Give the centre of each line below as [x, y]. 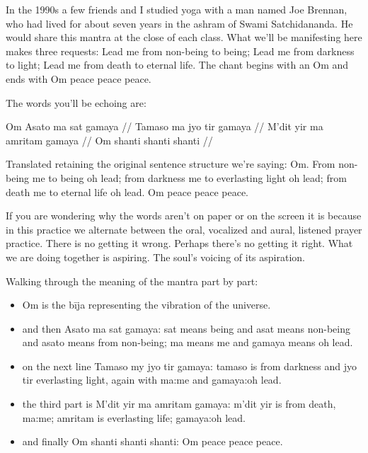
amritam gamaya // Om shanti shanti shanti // [109, 140]
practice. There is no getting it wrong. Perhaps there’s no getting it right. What [179, 243]
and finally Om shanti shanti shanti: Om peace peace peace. [153, 441]
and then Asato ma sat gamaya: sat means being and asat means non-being [186, 328]
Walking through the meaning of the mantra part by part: [132, 281]
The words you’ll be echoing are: [76, 102]
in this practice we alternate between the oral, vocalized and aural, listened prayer [184, 229]
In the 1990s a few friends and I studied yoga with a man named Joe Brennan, [177, 9]
